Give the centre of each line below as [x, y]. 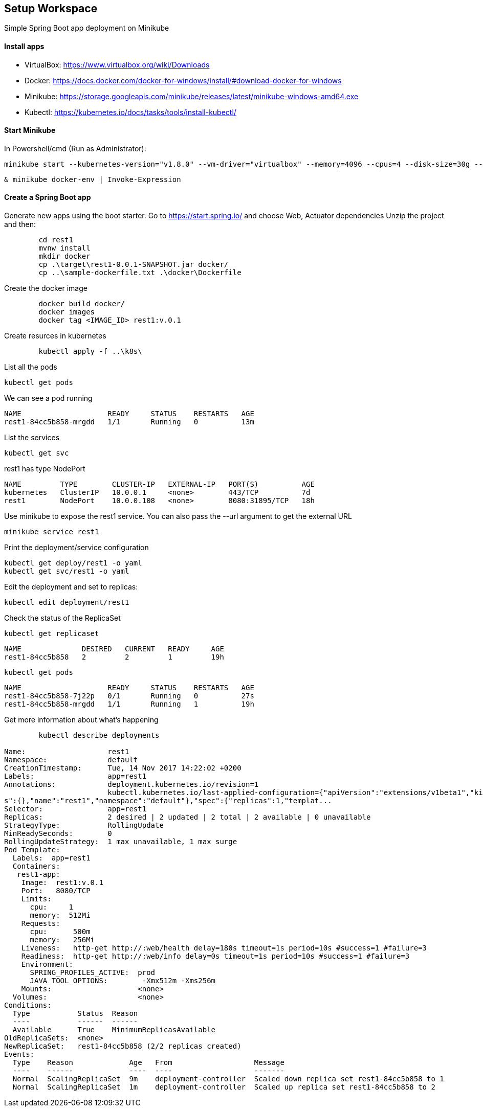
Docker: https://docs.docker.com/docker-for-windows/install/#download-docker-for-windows [183, 80]
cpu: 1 [51, 907]
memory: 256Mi [62, 940]
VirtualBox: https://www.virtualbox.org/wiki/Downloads [117, 64]
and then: [20, 224]
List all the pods [31, 367]
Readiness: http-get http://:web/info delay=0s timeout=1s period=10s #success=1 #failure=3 [215, 956]
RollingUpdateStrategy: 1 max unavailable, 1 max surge [121, 842]
